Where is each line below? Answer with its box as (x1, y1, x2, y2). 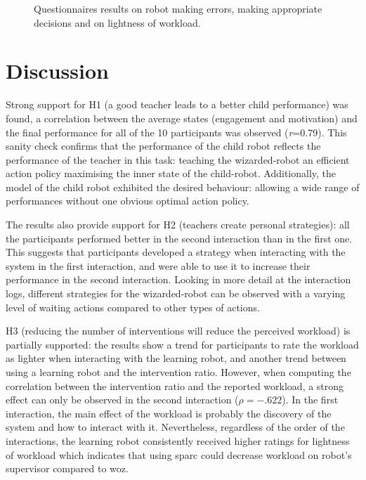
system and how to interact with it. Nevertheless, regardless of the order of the (6, 420, 345, 434)
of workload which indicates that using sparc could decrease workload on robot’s (6, 447, 352, 462)
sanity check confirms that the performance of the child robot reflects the (6, 138, 321, 153)
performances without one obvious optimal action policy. (6, 193, 249, 208)
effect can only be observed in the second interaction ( (6, 392, 239, 407)
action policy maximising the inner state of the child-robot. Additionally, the (6, 166, 336, 181)
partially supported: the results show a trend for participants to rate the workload (6, 337, 359, 351)
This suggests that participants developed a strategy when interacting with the (6, 245, 346, 259)
